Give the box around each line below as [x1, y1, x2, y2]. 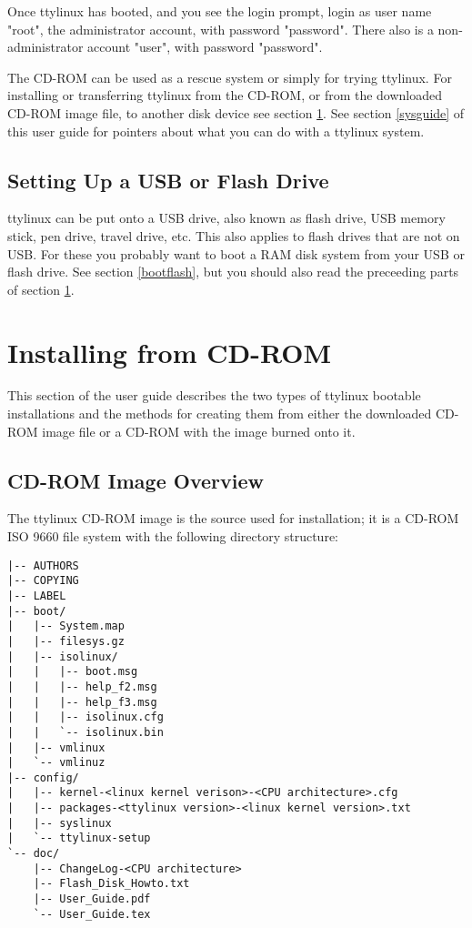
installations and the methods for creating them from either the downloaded [7, 404, 432, 423]
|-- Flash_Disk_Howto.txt [33, 877, 190, 891]
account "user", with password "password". [87, 37, 323, 56]
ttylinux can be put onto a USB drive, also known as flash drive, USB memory [7, 208, 446, 227]
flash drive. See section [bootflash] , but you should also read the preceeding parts [7, 262, 459, 281]
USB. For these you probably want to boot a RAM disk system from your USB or [7, 244, 465, 263]
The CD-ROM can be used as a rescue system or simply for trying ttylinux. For [7, 67, 452, 86]
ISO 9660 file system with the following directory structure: [7, 527, 338, 546]
